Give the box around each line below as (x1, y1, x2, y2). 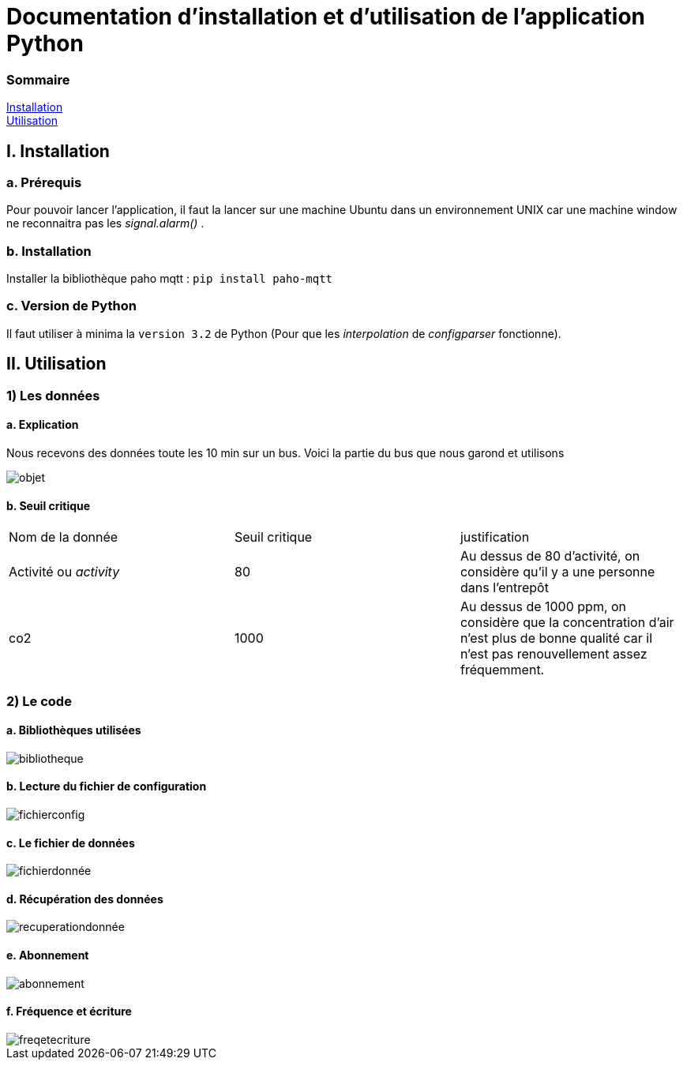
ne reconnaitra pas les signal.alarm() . (6, 216, 205, 231)
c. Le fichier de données (6, 835, 135, 850)
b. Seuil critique (6, 498, 91, 512)
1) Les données (6, 387, 100, 404)
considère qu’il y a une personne (460, 564, 655, 580)
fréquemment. (460, 662, 545, 678)
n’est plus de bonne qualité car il (460, 630, 653, 647)
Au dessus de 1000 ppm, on (460, 599, 627, 615)
